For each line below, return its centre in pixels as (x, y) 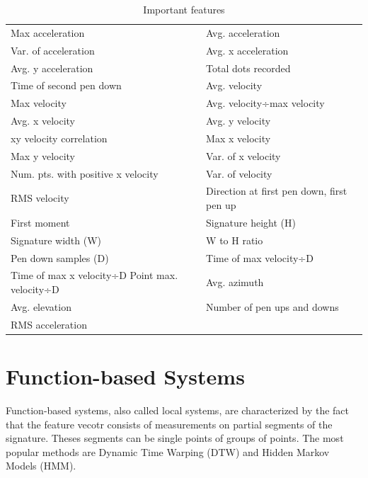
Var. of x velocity (243, 155)
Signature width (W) (56, 240)
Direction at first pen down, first (277, 191)
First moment (40, 222)
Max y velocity (43, 155)
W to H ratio (235, 240)
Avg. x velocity (43, 121)
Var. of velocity (239, 173)
